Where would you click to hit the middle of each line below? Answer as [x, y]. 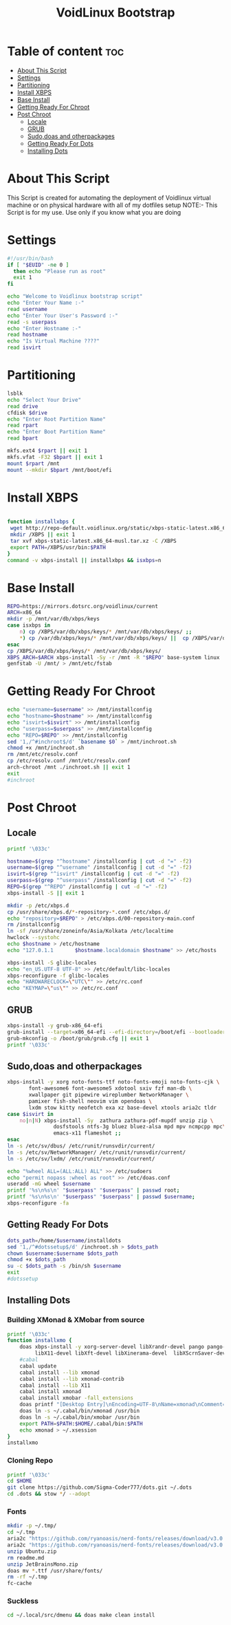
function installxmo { [40, 1341]
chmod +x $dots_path [37, 1260]
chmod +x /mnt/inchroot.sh [46, 748]
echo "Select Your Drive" [44, 400]
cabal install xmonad [50, 1392]
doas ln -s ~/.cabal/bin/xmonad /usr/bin [79, 1411]
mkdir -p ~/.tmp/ [32, 1526]
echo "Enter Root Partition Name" [57, 419]
